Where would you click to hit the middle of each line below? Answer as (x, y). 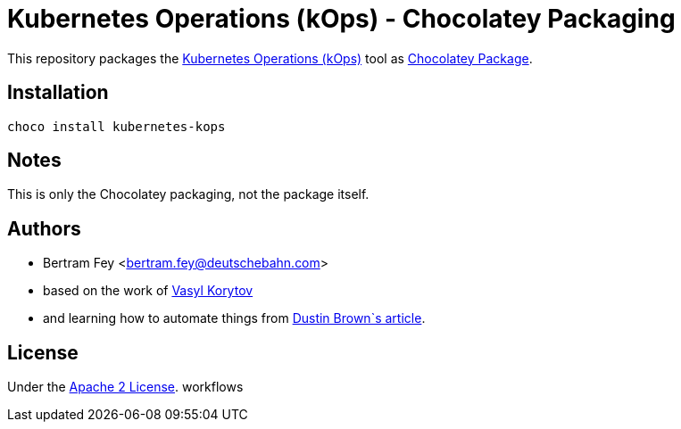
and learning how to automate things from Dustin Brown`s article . (234, 318)
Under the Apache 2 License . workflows (125, 387)
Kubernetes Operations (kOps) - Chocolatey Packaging (341, 19)
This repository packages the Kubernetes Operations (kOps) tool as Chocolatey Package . (270, 58)
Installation (58, 93)
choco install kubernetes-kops (116, 126)
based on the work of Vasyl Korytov (148, 291)
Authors (44, 228)
